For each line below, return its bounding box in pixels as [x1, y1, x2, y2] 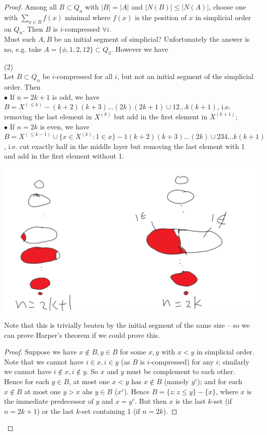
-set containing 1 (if [79, 405, 140, 416]
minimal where [65, 12, 111, 22]
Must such [4, 34, 36, 44]
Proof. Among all [4, 2, 57, 12]
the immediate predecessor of [4, 396, 94, 406]
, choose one [209, 2, 246, 12]
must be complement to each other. [126, 366, 235, 377]
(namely [164, 376, 189, 386]
